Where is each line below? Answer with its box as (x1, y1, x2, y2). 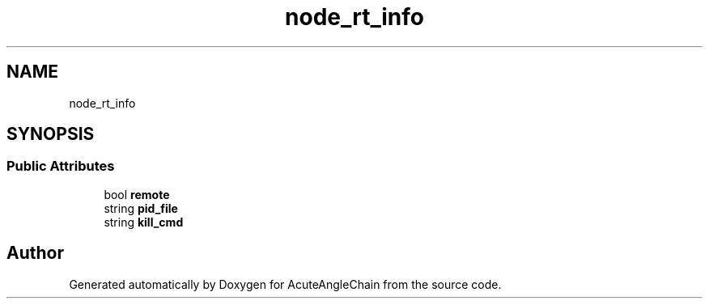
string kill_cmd (104, 214, 184, 229)
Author (6, 243, 64, 264)
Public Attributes (6, 158, 115, 175)
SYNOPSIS (6, 124, 95, 145)
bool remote (104, 187, 170, 201)
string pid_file (104, 201, 178, 215)
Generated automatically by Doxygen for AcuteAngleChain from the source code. (69, 277, 502, 291)
